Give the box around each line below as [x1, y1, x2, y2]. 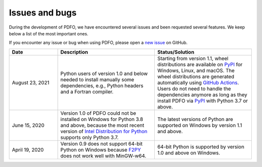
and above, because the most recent [60, 121, 145, 128]
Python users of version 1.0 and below [60, 70, 148, 77]
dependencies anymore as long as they [157, 91, 247, 98]
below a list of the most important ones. [9, 30, 88, 36]
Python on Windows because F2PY [60, 146, 141, 153]
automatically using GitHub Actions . [157, 79, 239, 86]
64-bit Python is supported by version [157, 143, 245, 150]
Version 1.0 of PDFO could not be [60, 109, 136, 116]
